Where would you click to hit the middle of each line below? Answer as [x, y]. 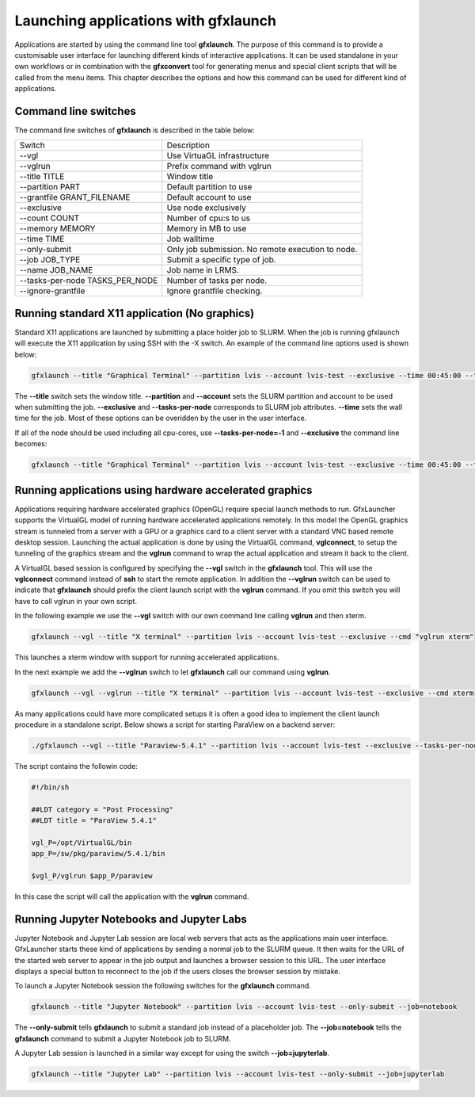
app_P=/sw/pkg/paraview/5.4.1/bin [98, 854]
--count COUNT [49, 218]
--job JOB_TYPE [50, 260]
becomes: [31, 444]
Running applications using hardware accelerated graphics [163, 490]
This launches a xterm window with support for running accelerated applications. [147, 657]
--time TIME [42, 239]
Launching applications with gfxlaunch [146, 21]
